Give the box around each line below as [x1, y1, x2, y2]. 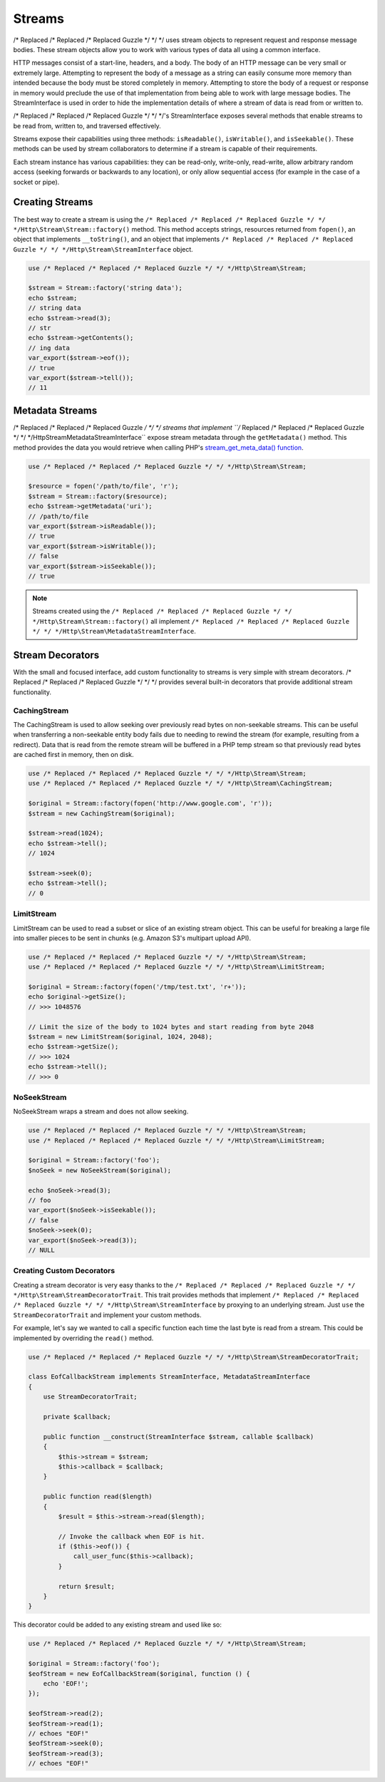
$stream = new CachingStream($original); [28, 809, 175, 818]
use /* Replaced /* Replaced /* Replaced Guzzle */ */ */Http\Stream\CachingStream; [28, 779, 333, 788]
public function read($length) [43, 1493, 153, 1500]
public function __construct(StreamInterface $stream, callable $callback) [43, 1433, 314, 1441]
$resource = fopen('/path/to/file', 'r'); [28, 482, 179, 490]
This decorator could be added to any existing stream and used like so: [13, 1620, 222, 1629]
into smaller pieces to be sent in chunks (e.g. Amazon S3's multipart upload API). [13, 934, 252, 942]
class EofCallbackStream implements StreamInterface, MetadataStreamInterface [28, 1373, 310, 1381]
